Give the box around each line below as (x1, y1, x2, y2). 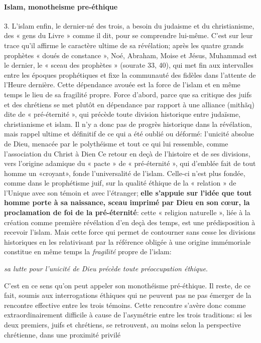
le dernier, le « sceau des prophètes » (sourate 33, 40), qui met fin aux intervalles (4, 60, 253, 70)
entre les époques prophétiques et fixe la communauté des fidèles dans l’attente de (4, 69, 256, 80)
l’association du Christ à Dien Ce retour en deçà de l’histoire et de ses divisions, (4, 148, 250, 158)
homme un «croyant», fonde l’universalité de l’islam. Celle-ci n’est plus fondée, (4, 167, 245, 178)
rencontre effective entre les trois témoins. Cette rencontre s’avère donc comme (4, 299, 246, 310)
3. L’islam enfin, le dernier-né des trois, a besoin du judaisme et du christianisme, (4, 20, 254, 31)
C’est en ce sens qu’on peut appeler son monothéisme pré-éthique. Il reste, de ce (4, 280, 250, 290)
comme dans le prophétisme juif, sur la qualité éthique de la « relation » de (4, 178, 236, 188)
